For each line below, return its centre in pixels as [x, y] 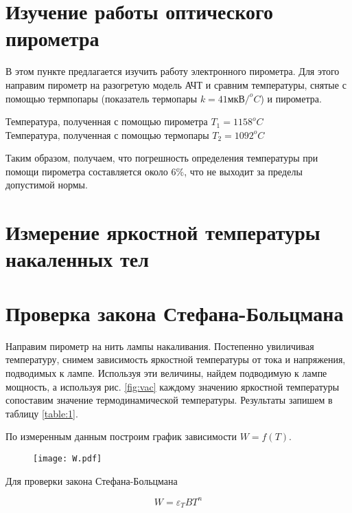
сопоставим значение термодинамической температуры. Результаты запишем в [169, 400]
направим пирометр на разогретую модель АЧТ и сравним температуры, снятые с [176, 84]
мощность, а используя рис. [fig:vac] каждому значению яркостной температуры [173, 386]
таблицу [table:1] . [42, 413]
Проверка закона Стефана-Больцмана [175, 313]
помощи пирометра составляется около [87, 171]
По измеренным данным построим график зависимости [121, 436]
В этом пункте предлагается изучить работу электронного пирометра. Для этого [173, 71]
